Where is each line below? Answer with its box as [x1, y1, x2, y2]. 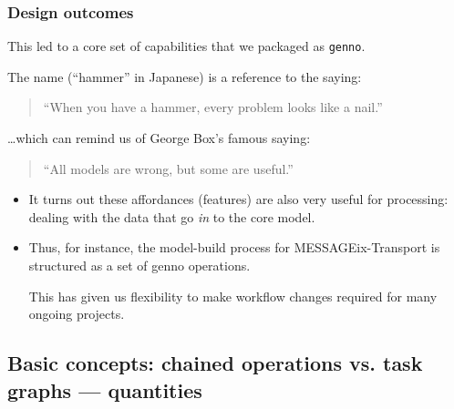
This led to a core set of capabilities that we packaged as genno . [7, 36, 366, 56]
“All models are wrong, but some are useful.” [43, 158, 294, 178]
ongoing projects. [28, 304, 125, 323]
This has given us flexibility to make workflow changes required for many [28, 286, 438, 305]
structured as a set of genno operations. [28, 256, 251, 275]
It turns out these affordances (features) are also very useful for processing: [28, 189, 449, 209]
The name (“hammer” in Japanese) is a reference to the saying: [7, 66, 362, 86]
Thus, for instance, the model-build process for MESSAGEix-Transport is [28, 238, 440, 257]
